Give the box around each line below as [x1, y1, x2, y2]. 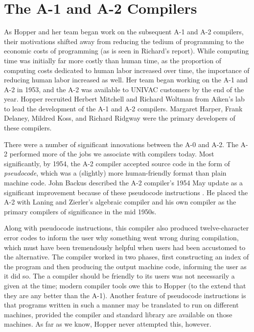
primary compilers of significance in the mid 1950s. [4, 206, 157, 216]
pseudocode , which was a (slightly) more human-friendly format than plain [4, 168, 227, 178]
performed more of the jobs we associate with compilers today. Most [9, 149, 214, 159]
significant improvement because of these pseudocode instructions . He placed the [4, 187, 248, 197]
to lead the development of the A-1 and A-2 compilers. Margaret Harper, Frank [4, 103, 243, 113]
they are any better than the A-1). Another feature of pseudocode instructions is [4, 290, 246, 300]
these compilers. [4, 123, 52, 133]
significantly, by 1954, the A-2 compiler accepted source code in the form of [4, 158, 230, 168]
